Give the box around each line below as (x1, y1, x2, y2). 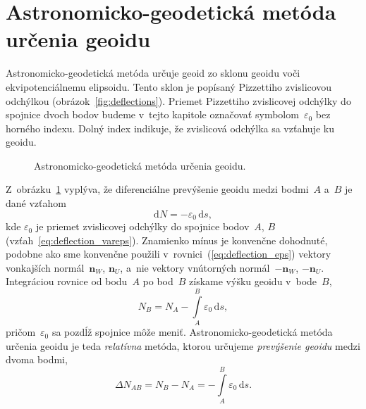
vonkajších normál (6, 260, 85, 275)
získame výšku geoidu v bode (189, 274, 317, 289)
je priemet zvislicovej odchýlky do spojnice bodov (35, 219, 250, 234)
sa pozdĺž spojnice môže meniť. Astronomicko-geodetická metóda (51, 325, 333, 339)
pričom (6, 325, 36, 339)
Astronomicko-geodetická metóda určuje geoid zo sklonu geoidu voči (6, 65, 300, 80)
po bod (142, 274, 173, 289)
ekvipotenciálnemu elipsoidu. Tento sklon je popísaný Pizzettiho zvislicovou (6, 79, 332, 94)
